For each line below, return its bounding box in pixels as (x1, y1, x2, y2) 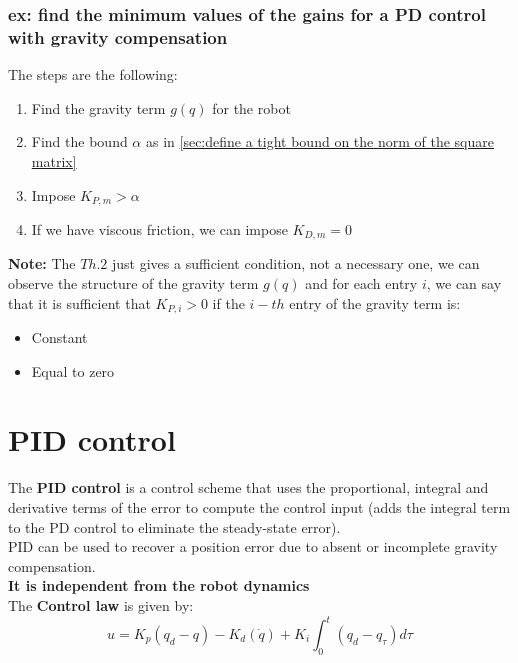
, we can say (426, 273, 502, 294)
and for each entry (305, 273, 418, 294)
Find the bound (31, 131, 128, 152)
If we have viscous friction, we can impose (31, 218, 288, 239)
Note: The (8, 253, 76, 274)
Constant (31, 327, 88, 348)
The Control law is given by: (8, 594, 194, 615)
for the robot (212, 97, 291, 118)
